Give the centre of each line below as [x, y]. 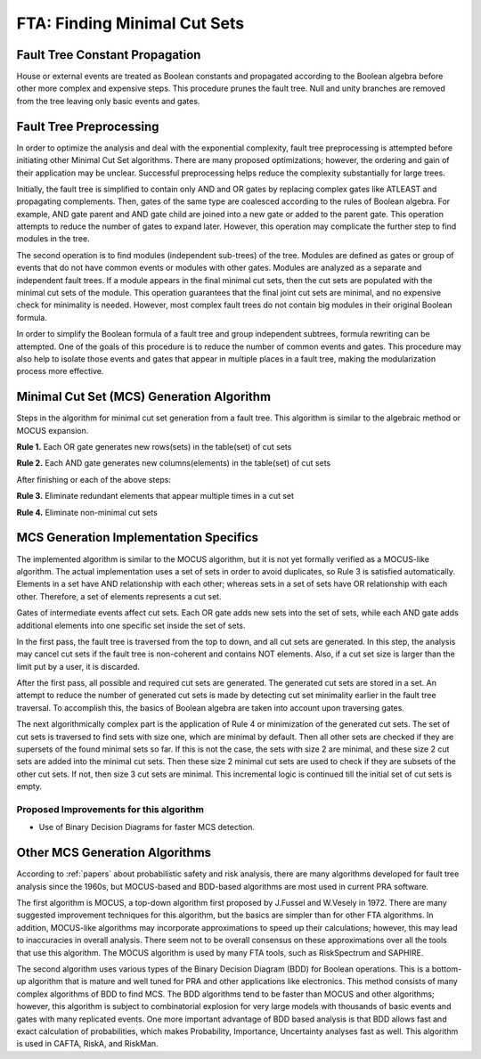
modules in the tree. [53, 239]
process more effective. [60, 371]
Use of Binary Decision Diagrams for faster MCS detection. [147, 827]
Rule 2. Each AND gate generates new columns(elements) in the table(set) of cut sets [174, 463]
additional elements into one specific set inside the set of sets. [131, 625]
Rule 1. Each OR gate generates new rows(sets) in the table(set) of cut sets [154, 447]
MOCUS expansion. [53, 430]
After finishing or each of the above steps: [94, 479]
